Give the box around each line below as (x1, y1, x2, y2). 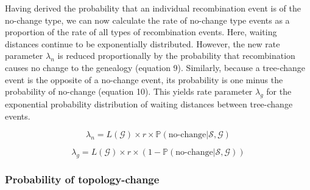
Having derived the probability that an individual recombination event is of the (5, 2, 301, 14)
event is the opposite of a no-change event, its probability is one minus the (5, 73, 283, 86)
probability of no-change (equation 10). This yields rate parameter (5, 85, 253, 98)
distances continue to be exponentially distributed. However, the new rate (5, 37, 280, 50)
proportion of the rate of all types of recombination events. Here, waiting (5, 25, 277, 38)
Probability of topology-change (5, 171, 160, 186)
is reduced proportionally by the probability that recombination (57, 49, 295, 62)
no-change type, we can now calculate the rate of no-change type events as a (5, 13, 290, 26)
